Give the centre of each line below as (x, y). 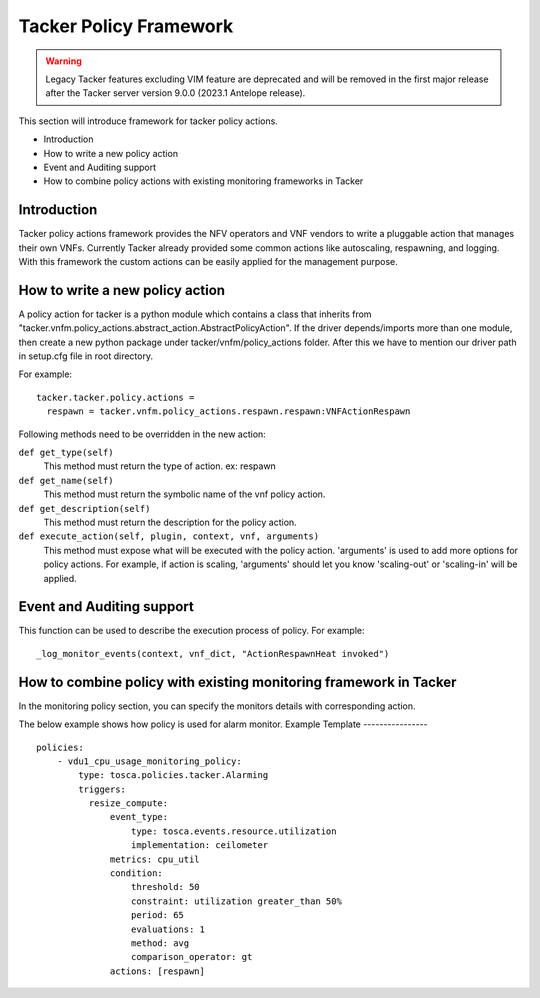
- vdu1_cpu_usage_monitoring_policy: (149, 761)
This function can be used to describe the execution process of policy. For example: (191, 631)
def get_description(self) (84, 508)
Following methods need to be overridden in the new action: (142, 434)
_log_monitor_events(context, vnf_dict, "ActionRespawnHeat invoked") (213, 653)
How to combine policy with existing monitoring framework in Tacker (237, 681)
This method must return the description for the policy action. (170, 522)
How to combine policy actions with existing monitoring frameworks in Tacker (203, 181)
